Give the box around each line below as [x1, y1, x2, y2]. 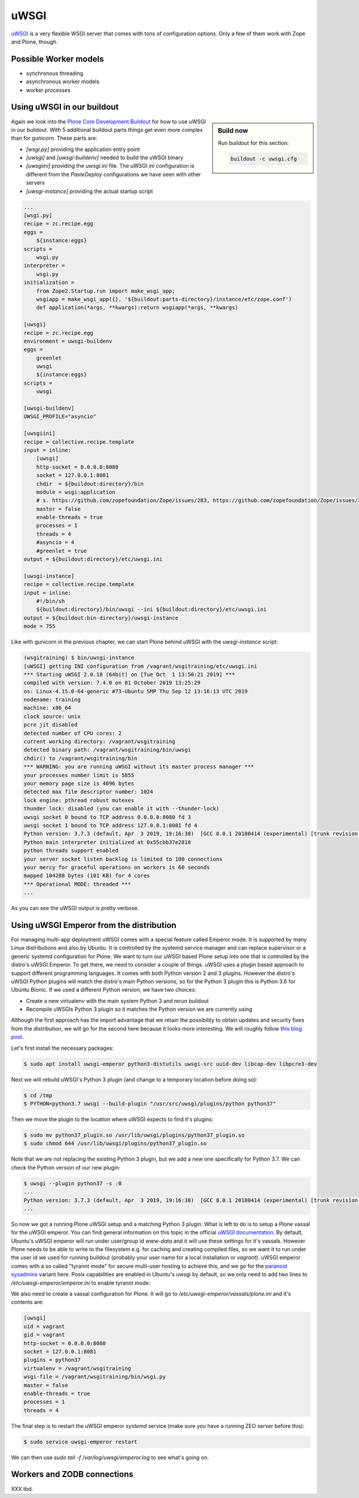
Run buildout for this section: [218, 139, 290, 146]
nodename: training [23, 696, 81, 703]
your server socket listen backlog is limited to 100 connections [23, 856, 223, 862]
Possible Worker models [11, 54, 104, 64]
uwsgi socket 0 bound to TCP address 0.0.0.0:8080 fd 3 [23, 814, 191, 820]
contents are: [11, 1298, 44, 1306]
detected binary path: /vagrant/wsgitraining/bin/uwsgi [23, 747, 191, 753]
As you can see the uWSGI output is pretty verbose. [11, 905, 139, 912]
